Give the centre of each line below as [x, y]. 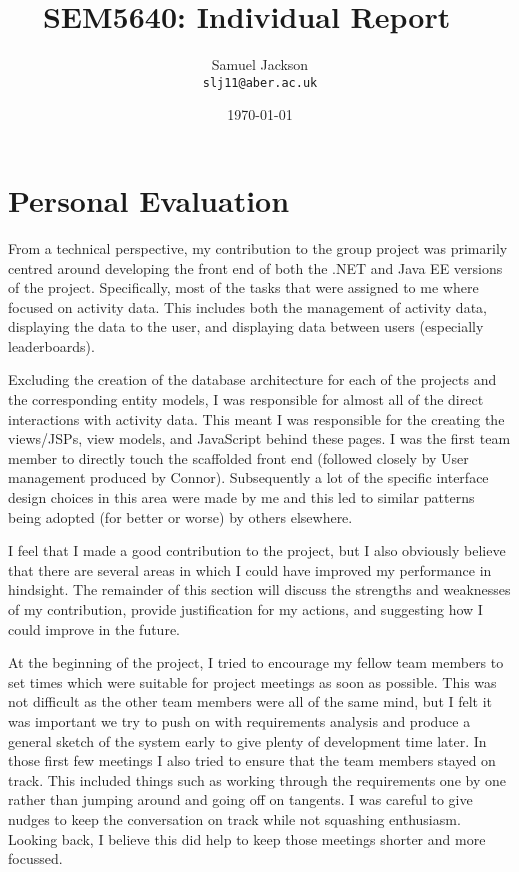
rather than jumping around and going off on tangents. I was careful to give [240, 799]
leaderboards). [51, 345]
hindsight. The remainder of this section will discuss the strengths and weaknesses [259, 589]
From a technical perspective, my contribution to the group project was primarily [258, 247]
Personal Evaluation [149, 199]
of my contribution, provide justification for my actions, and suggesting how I [245, 609]
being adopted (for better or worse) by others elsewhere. [180, 516]
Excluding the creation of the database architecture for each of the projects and [252, 379]
